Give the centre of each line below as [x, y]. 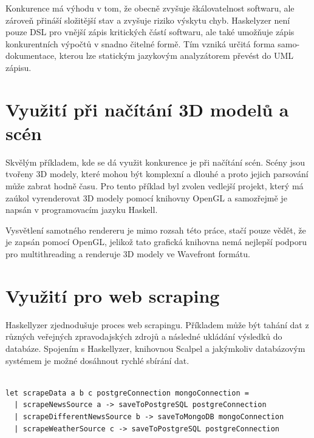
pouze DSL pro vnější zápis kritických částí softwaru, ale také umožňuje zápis [150, 32]
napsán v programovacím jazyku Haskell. [82, 210]
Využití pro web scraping [113, 295]
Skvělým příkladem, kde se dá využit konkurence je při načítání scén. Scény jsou [155, 162]
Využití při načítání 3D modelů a [147, 109]
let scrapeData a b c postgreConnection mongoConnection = [127, 393]
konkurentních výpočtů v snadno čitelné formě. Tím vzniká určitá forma [140, 43]
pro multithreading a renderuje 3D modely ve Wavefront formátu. [128, 254]
